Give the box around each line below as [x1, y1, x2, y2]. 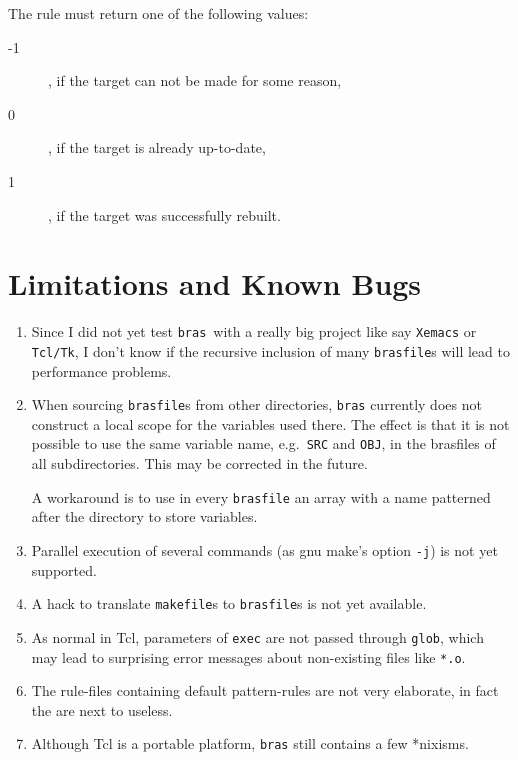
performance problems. [31, 360, 172, 381]
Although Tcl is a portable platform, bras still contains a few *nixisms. [31, 733, 469, 754]
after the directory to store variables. [31, 506, 258, 527]
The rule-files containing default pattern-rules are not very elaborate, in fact [31, 680, 499, 701]
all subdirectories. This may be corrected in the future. [31, 453, 368, 474]
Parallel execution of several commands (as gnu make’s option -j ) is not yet [31, 539, 498, 560]
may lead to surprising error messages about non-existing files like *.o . [31, 646, 466, 667]
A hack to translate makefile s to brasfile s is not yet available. [31, 593, 427, 614]
